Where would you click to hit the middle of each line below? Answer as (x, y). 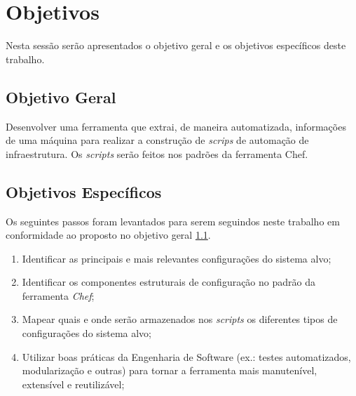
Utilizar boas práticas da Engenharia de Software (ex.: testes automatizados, (186, 356)
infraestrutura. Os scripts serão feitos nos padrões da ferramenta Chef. (157, 153)
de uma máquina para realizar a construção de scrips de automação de (157, 140)
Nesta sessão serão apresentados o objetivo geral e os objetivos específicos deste (176, 45)
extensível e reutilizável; (73, 384)
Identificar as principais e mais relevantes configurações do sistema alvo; (177, 258)
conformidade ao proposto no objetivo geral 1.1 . (108, 235)
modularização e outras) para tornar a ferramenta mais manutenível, (170, 370)
